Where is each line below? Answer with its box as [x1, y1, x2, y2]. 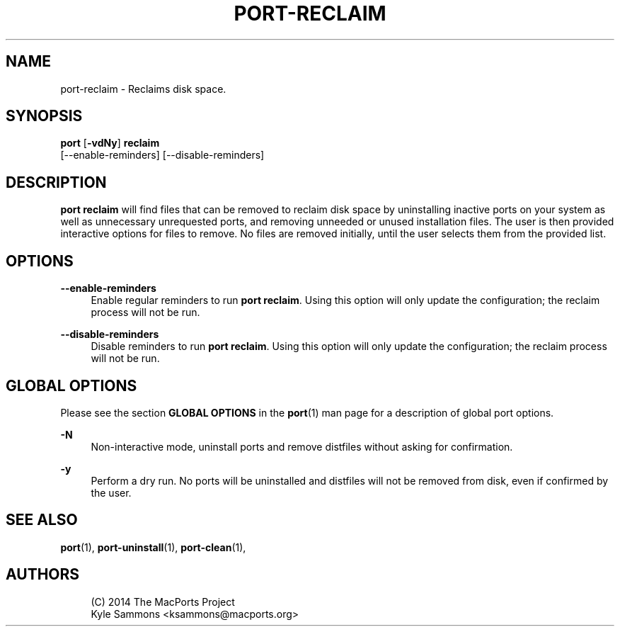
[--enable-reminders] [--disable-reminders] [60, 149, 265, 162]
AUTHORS [6, 565, 80, 584]
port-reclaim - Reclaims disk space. [60, 82, 226, 95]
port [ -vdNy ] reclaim [60, 137, 160, 149]
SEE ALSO [6, 511, 78, 529]
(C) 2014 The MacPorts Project [91, 595, 235, 608]
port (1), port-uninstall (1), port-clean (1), [60, 541, 246, 553]
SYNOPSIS [6, 107, 83, 125]
